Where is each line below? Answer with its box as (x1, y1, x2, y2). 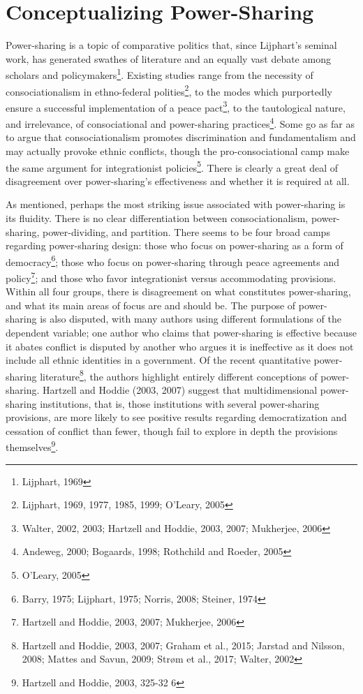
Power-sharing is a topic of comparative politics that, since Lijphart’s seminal (6, 38, 337, 52)
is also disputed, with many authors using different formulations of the (40, 311, 342, 326)
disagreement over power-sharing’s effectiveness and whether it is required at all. (6, 173, 350, 188)
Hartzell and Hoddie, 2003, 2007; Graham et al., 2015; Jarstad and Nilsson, (22, 637, 345, 652)
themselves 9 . (6, 438, 59, 455)
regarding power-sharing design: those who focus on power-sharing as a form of (6, 238, 343, 253)
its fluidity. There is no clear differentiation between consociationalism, (6, 210, 309, 225)
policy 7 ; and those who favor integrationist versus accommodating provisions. (6, 268, 336, 285)
